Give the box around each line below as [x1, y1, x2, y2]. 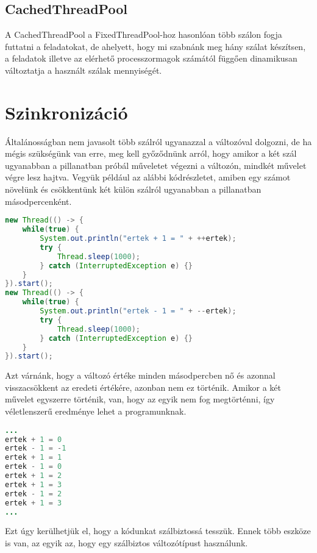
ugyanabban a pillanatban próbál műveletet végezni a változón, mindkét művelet [5, 159, 307, 171]
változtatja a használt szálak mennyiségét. [5, 63, 162, 76]
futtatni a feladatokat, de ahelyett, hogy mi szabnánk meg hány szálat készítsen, [5, 40, 306, 52]
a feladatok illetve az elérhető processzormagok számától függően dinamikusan [5, 52, 297, 65]
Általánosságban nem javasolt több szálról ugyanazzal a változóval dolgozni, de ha [5, 135, 312, 148]
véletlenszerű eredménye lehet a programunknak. [5, 405, 187, 418]
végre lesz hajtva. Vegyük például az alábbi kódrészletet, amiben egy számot [5, 171, 291, 184]
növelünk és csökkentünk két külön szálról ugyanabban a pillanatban [5, 183, 262, 196]
